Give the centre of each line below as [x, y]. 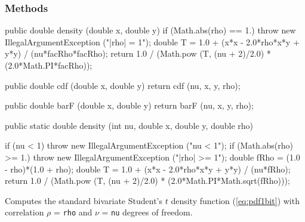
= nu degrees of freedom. [147, 212]
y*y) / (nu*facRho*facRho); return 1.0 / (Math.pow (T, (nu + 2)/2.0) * [138, 53]
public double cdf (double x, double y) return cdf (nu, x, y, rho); [123, 85]
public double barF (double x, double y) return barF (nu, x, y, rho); [129, 105]
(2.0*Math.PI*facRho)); [49, 65]
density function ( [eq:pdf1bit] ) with [235, 200]
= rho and [73, 212]
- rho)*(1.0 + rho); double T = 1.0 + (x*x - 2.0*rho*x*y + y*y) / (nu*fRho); [148, 169]
